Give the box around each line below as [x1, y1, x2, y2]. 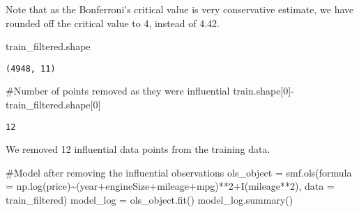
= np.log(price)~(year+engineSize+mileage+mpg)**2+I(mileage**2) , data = [6, 179, 335, 193]
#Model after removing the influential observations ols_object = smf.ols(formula [6, 165, 352, 179]
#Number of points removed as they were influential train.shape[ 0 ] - [6, 83, 294, 98]
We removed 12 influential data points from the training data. [6, 142, 270, 156]
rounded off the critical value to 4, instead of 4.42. [6, 15, 220, 30]
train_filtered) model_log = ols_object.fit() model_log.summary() [6, 193, 293, 207]
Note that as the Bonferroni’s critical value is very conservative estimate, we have [6, 2, 354, 16]
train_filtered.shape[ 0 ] [6, 97, 101, 112]
